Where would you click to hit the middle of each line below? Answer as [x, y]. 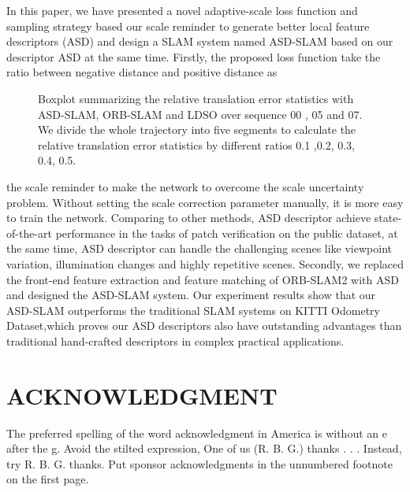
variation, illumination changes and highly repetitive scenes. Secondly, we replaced [205, 263]
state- [388, 218]
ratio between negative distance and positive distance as [142, 72]
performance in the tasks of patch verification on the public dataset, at [227, 233]
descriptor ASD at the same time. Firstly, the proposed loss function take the [194, 56]
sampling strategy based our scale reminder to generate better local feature [188, 26]
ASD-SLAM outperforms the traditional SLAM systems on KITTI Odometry [193, 310]
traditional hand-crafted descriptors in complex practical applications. [175, 340]
